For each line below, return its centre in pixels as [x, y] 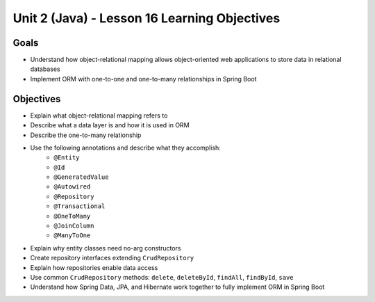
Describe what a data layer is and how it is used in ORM [110, 125]
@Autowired [72, 187]
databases [45, 69]
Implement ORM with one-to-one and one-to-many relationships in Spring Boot [143, 79]
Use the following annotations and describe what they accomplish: [126, 148]
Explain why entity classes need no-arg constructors [106, 248]
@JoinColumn [74, 226]
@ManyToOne [72, 236]
